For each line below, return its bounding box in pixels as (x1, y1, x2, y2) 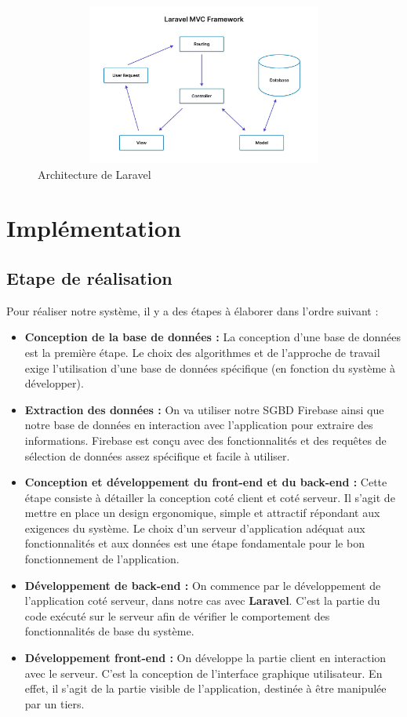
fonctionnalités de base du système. (24, 623, 194, 639)
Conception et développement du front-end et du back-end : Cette (24, 474, 387, 490)
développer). (24, 375, 84, 391)
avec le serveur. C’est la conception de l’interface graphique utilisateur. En (24, 664, 383, 681)
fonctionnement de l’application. (24, 551, 180, 567)
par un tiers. (24, 695, 85, 712)
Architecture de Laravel (38, 166, 151, 182)
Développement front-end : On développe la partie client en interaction (24, 650, 387, 666)
